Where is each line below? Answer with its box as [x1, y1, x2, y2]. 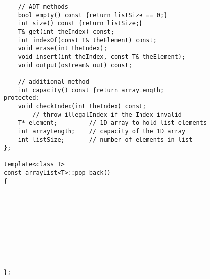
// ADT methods [18, 3, 68, 10]
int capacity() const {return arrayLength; [18, 86, 164, 93]
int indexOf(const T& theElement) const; [18, 36, 157, 44]
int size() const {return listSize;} [18, 20, 143, 27]
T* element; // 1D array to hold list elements [18, 119, 207, 127]
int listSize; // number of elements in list [18, 136, 193, 143]
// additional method [18, 78, 89, 85]
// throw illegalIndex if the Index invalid [32, 111, 182, 118]
